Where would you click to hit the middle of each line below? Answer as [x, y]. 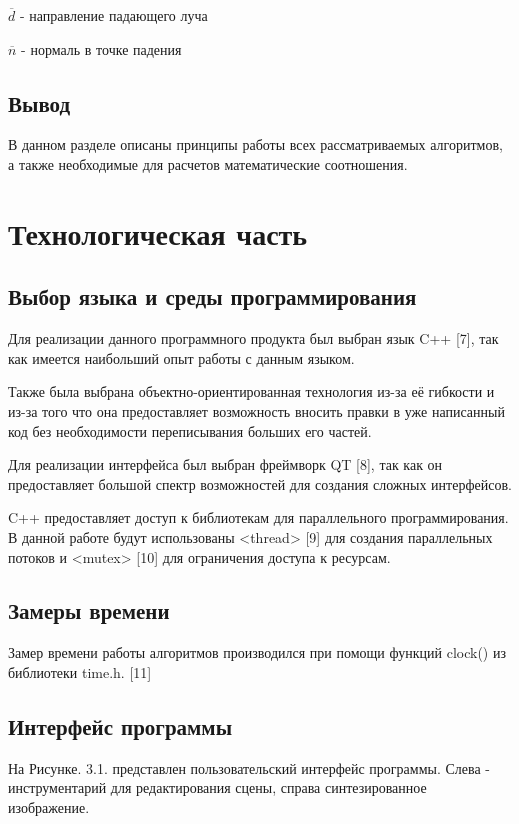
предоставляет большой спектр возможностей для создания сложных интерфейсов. [260, 483]
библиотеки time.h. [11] [80, 671]
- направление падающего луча [113, 15]
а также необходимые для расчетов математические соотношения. [208, 163]
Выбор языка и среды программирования [212, 296]
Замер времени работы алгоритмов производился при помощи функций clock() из [257, 652]
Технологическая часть [158, 232]
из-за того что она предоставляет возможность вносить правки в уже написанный [256, 410]
